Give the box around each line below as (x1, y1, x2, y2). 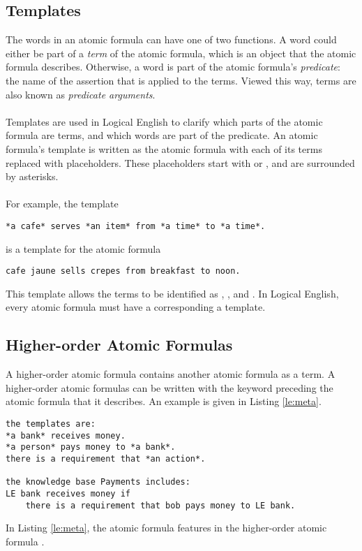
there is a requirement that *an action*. (6, 453, 206, 464)
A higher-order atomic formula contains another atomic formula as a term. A (6, 367, 335, 381)
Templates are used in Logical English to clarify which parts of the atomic (6, 114, 323, 128)
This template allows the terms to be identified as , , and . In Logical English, (6, 286, 339, 300)
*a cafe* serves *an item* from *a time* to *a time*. (6, 221, 266, 231)
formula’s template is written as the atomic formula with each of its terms (6, 141, 322, 156)
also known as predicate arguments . (6, 87, 156, 101)
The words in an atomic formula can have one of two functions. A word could (6, 32, 337, 47)
